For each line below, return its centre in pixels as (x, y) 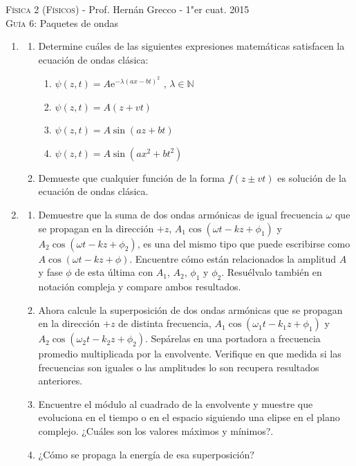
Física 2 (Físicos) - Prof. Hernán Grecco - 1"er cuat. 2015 (128, 9)
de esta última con (114, 272)
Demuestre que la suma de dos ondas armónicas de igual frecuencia (180, 214)
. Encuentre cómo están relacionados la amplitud (233, 258)
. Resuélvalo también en (272, 272)
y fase (50, 272)
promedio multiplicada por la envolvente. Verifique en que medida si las (190, 354)
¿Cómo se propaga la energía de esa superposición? (146, 454)
